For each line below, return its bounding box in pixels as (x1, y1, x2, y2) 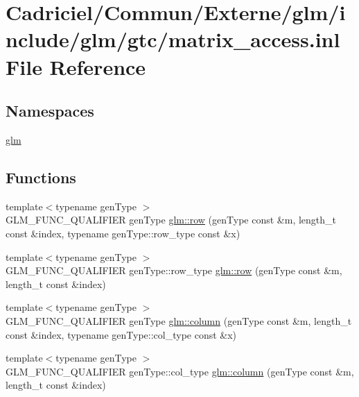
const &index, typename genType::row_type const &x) (6, 226, 240, 240)
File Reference (6, 52, 146, 81)
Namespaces (6, 100, 94, 121)
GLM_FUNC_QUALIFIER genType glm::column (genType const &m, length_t (6, 313, 352, 328)
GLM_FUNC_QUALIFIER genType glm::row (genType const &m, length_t (6, 212, 337, 227)
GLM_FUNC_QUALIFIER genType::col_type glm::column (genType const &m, (6, 364, 354, 378)
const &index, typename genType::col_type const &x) (6, 327, 237, 341)
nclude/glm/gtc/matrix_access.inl (6, 25, 340, 53)
